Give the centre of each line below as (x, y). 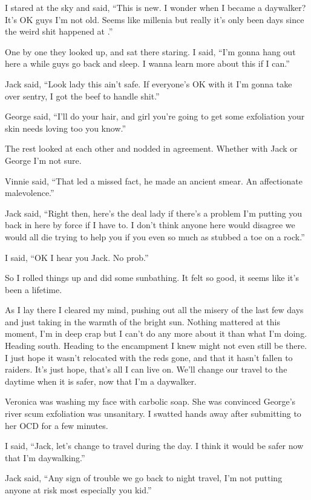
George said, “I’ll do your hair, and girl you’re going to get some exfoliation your (155, 116)
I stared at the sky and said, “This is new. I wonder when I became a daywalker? (155, 7)
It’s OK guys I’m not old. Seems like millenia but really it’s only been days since (155, 19)
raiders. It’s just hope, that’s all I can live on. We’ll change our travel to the (146, 369)
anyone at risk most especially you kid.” (78, 490)
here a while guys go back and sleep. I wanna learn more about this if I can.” (147, 63)
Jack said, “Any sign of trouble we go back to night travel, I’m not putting (144, 478)
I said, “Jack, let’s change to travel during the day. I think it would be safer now (154, 446)
